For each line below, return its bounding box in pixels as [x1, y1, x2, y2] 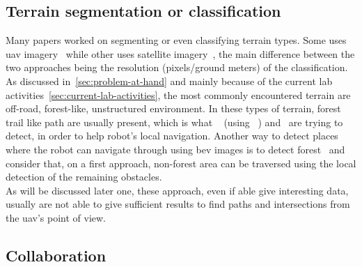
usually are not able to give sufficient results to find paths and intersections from [6, 197, 350, 211]
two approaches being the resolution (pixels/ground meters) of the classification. [6, 60, 348, 75]
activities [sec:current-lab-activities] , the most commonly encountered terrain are [6, 87, 351, 102]
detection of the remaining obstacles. [6, 169, 162, 184]
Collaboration [6, 244, 107, 266]
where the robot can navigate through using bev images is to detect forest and [6, 142, 345, 156]
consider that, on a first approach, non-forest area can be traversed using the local [6, 155, 356, 170]
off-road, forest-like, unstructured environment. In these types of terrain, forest [6, 101, 341, 116]
